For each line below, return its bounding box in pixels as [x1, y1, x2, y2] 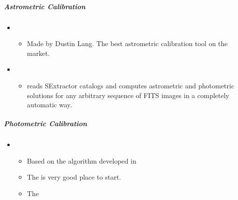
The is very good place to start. [27, 172, 121, 182]
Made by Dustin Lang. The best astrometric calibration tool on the [27, 38, 228, 49]
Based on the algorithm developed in [27, 155, 136, 166]
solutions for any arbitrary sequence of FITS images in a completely [27, 90, 229, 100]
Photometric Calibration [4, 118, 87, 129]
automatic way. [27, 100, 72, 110]
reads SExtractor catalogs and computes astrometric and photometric [27, 80, 235, 90]
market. [27, 48, 50, 58]
